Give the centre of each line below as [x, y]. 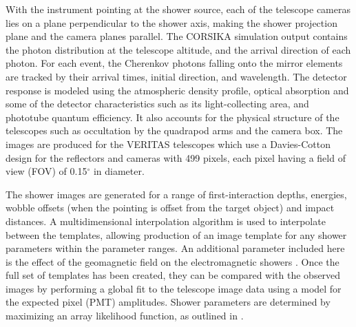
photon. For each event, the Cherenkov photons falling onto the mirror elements [174, 63]
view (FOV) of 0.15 [46, 171]
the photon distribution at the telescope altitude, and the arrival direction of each [178, 49]
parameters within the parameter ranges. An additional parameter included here [175, 248]
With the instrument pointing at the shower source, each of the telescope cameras [178, 9]
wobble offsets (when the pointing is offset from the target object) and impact [170, 208]
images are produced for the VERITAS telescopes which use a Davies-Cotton [168, 144]
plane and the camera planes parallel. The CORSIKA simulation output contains [177, 36]
